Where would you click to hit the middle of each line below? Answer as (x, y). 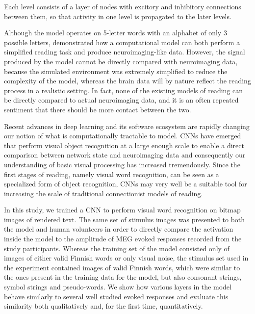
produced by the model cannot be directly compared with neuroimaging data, (121, 61)
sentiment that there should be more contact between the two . (98, 109)
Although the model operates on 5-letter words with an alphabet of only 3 (115, 33)
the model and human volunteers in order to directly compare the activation (119, 229)
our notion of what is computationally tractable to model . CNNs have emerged (123, 136)
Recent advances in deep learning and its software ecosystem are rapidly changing (127, 126)
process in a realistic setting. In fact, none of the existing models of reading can (124, 90)
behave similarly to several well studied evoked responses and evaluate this (116, 296)
